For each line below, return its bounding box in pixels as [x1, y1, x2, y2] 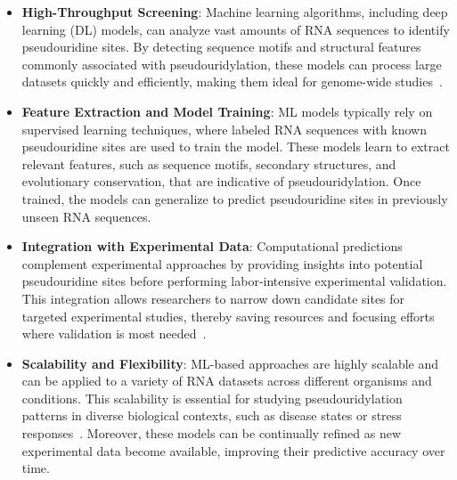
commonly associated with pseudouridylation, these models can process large [21, 54, 442, 73]
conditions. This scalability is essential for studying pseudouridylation [21, 388, 403, 407]
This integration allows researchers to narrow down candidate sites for [21, 289, 405, 307]
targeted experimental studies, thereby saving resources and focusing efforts [21, 306, 435, 325]
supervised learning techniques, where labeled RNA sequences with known [21, 119, 427, 138]
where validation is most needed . [21, 324, 207, 343]
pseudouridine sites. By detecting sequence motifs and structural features [21, 37, 421, 56]
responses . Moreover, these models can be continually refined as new [21, 424, 402, 443]
